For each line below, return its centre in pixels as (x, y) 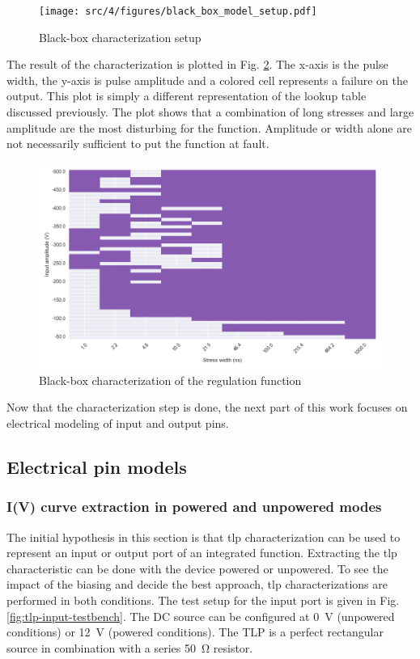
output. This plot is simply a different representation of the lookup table (187, 96)
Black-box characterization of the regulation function (170, 380)
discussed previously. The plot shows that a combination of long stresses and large (210, 112)
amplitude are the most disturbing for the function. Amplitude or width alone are (209, 127)
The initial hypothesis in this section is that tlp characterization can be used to (204, 536)
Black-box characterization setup (120, 37)
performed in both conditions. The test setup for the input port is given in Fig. (203, 600)
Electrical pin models (97, 466)
